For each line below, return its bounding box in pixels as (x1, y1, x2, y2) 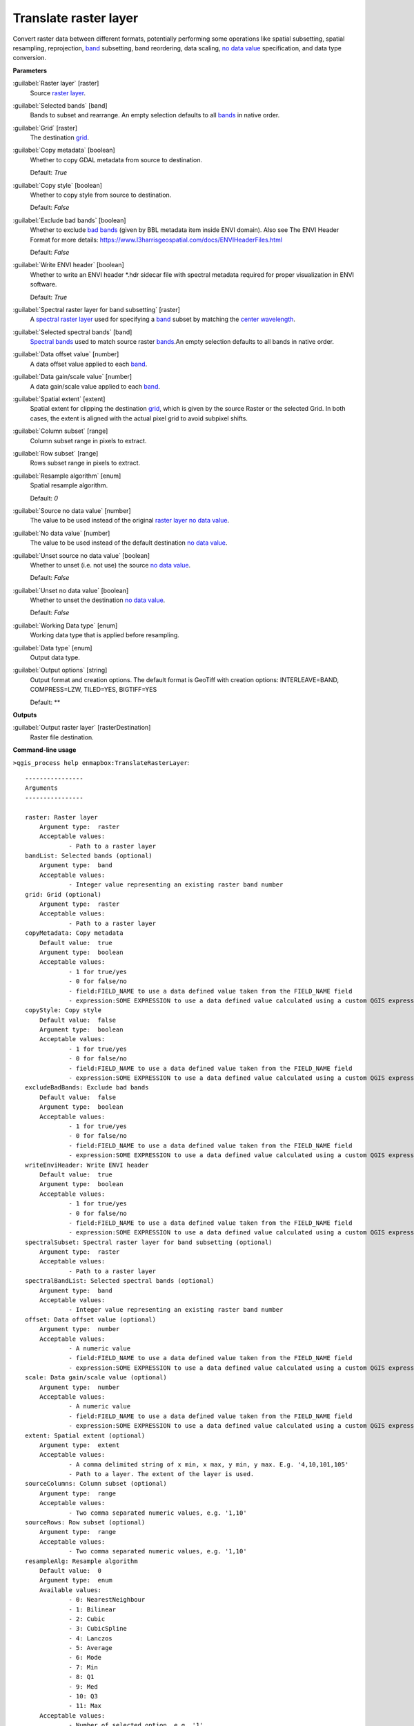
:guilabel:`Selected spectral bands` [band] (12, 328, 132, 336)
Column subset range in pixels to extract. (30, 436, 147, 445)
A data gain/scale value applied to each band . (30, 382, 161, 390)
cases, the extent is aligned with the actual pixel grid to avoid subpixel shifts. (30, 414, 248, 423)
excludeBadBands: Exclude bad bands (25, 1084, 149, 1092)
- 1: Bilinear (68, 1605, 117, 1613)
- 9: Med (68, 1683, 98, 1691)
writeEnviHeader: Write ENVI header (25, 1161, 149, 1169)
